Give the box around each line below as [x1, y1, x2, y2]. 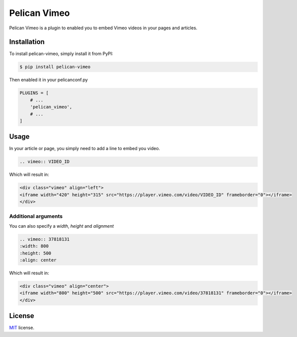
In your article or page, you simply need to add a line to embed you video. [9, 146, 160, 152]
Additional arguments [9, 213, 63, 220]
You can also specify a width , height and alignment [9, 223, 114, 229]
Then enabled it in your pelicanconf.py [9, 77, 88, 83]
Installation [9, 38, 45, 46]
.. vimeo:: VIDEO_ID [19, 159, 70, 165]
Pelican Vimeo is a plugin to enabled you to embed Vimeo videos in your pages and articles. [9, 25, 198, 31]
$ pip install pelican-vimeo [19, 64, 91, 70]
